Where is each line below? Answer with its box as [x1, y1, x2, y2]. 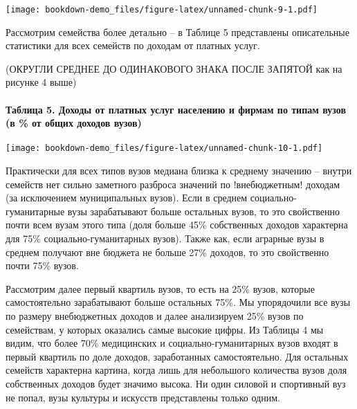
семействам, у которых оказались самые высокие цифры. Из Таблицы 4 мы [6, 322, 324, 336]
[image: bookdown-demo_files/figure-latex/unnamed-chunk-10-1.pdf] [6, 143, 323, 154]
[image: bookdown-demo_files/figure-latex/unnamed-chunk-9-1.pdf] [6, 5, 318, 15]
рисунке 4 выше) [6, 75, 77, 89]
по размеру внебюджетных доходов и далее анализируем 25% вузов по [6, 309, 304, 323]
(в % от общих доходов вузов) [6, 116, 142, 130]
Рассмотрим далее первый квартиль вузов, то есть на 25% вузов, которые [6, 281, 315, 296]
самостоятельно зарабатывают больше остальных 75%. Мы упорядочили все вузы [6, 295, 351, 309]
